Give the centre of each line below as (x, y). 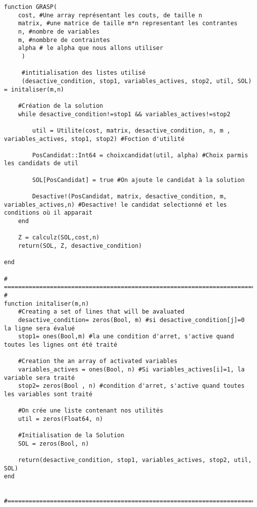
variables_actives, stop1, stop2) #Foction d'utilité (94, 139)
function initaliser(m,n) (46, 303)
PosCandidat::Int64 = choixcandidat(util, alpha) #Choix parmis (140, 155)
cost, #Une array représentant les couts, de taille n (110, 15)
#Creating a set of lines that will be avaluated (101, 312)
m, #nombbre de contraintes (64, 40)
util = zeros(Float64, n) (61, 419)
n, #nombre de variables (59, 31)
